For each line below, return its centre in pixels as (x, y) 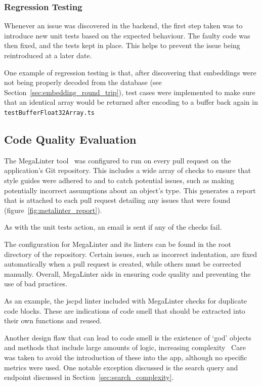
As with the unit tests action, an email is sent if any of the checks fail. (113, 227)
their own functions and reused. (53, 320)
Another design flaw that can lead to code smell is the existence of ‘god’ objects (128, 337)
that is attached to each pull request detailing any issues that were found (117, 200)
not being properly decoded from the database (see (83, 82)
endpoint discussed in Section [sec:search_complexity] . (89, 377)
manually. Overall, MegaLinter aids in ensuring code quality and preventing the (127, 273)
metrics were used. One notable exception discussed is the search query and (121, 367)
